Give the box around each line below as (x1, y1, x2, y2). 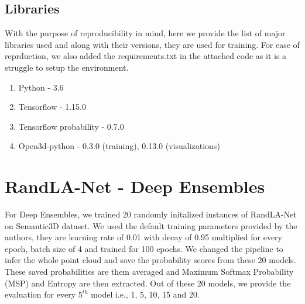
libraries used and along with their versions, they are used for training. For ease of (5, 38, 300, 50)
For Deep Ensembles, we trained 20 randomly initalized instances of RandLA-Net (5, 208, 297, 220)
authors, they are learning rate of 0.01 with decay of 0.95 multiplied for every (5, 231, 282, 243)
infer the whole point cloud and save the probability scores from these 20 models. (5, 254, 296, 266)
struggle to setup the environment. (5, 61, 129, 73)
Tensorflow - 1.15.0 (18, 101, 87, 113)
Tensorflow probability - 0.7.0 (18, 120, 124, 132)
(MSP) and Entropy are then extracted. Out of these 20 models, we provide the (5, 277, 291, 289)
